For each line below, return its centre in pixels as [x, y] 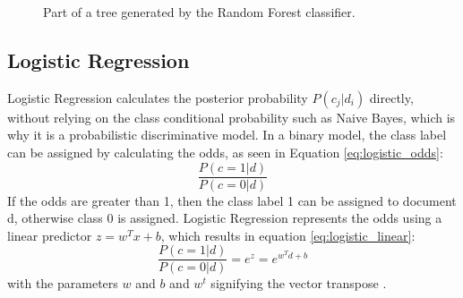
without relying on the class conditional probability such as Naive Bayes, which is [231, 117]
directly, [391, 97]
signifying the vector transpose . [299, 283]
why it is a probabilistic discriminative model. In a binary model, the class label [227, 135]
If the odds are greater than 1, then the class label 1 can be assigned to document [232, 200]
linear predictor [50, 235]
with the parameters [63, 283]
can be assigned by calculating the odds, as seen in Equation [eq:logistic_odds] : [225, 152]
